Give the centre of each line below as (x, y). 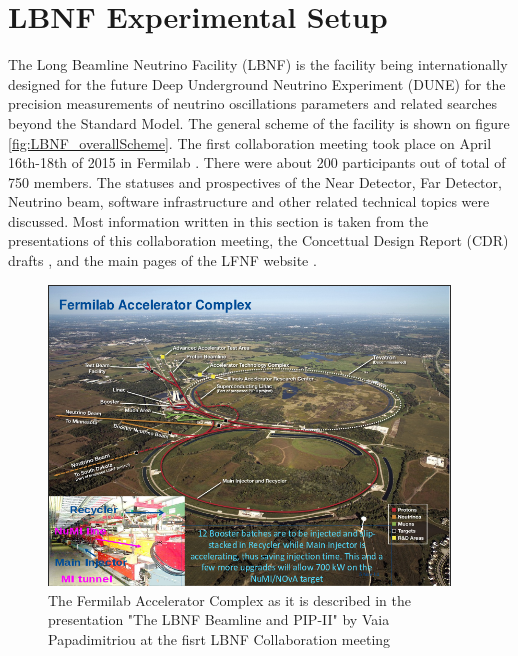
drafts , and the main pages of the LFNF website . (162, 260)
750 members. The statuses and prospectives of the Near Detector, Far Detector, (255, 181)
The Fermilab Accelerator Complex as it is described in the (229, 599)
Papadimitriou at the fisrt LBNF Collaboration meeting (219, 639)
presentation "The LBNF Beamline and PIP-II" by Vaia (219, 619)
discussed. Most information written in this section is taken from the (218, 220)
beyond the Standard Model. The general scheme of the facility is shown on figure (259, 122)
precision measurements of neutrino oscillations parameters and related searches (252, 103)
